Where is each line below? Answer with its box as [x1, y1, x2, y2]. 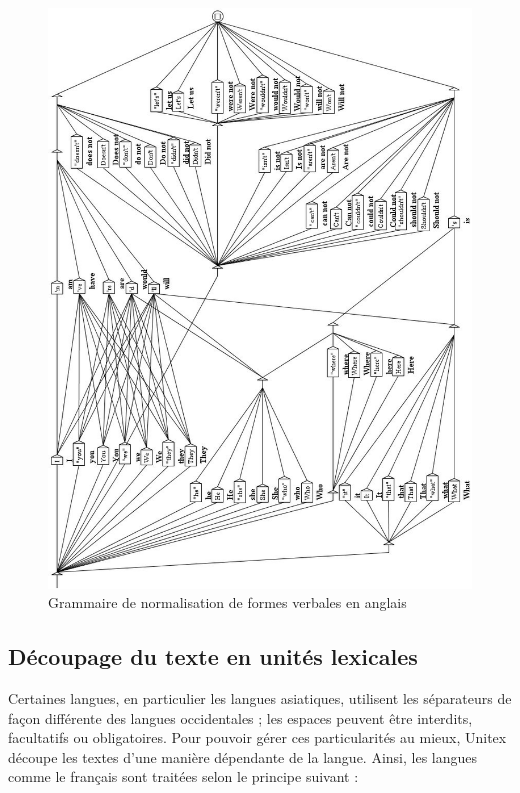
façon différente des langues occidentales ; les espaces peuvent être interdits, [8, 707, 473, 728]
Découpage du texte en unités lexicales [8, 641, 418, 672]
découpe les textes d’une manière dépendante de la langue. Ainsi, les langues [8, 746, 478, 767]
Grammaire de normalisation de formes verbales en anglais [48, 592, 407, 613]
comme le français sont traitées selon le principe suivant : [8, 766, 359, 787]
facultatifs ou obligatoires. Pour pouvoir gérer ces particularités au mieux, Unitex [8, 727, 507, 748]
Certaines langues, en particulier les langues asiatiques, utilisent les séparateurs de [8, 688, 512, 709]
